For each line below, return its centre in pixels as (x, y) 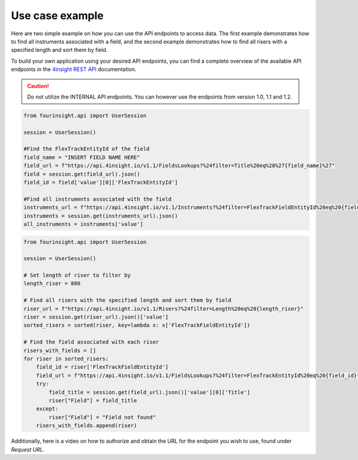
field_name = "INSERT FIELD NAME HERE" (82, 157)
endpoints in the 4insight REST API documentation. (74, 69)
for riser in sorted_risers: (66, 359)
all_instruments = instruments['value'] (83, 224)
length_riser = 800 (52, 284)
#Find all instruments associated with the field (98, 199)
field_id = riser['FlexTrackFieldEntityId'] (102, 367)
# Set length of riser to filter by (77, 275)
